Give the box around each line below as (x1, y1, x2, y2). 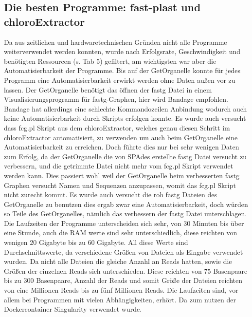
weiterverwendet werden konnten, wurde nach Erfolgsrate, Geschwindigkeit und (4, 46, 241, 56)
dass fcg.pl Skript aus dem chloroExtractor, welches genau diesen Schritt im (4, 122, 230, 132)
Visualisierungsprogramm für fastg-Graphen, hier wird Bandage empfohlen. (4, 94, 228, 104)
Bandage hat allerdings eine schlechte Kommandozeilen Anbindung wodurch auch (4, 103, 247, 113)
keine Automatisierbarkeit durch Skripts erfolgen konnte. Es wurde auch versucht (4, 113, 246, 123)
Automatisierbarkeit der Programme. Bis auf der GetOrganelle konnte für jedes (4, 65, 240, 75)
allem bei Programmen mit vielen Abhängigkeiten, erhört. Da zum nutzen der (4, 294, 236, 304)
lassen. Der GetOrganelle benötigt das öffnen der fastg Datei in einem (4, 84, 212, 94)
